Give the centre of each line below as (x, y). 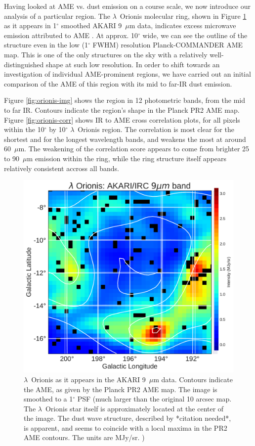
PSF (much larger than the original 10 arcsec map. (154, 399)
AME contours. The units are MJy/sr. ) (84, 437)
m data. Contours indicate (193, 379)
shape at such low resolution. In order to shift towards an (133, 64)
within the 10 (24, 129)
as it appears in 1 (30, 25)
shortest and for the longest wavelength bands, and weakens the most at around (125, 139)
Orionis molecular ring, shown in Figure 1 (183, 16)
